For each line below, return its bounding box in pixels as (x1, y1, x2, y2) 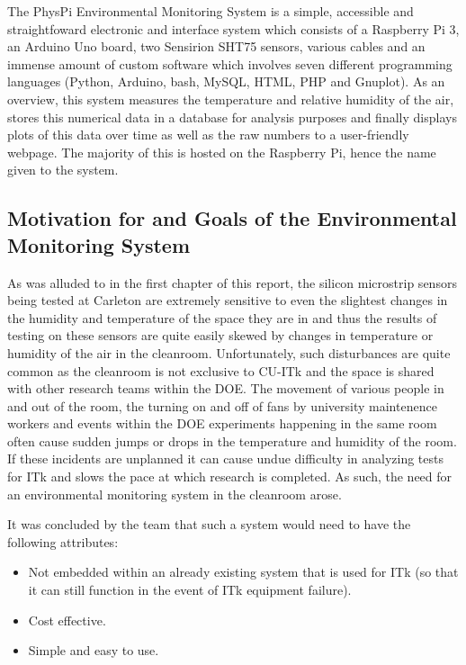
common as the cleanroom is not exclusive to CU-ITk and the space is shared (7, 361, 435, 380)
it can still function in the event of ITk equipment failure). (28, 580, 352, 599)
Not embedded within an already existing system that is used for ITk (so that (28, 562, 459, 581)
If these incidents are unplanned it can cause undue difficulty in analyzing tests (7, 449, 444, 468)
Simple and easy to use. (28, 641, 159, 660)
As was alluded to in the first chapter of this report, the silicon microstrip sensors (7, 273, 457, 292)
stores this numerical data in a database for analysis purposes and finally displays (7, 107, 457, 126)
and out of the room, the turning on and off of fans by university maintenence (7, 396, 437, 415)
